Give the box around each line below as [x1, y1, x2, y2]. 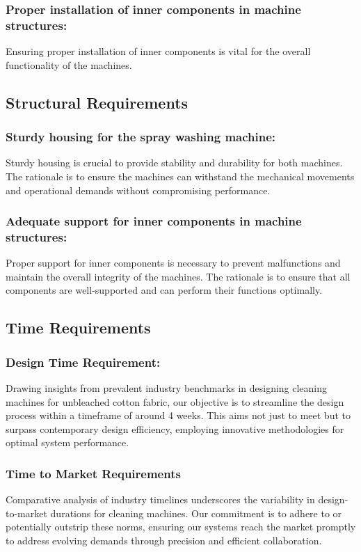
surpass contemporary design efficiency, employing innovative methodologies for [6, 421, 344, 436]
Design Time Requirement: [6, 353, 161, 370]
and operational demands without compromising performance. [6, 182, 271, 197]
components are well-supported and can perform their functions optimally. [6, 283, 323, 297]
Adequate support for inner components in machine [6, 212, 302, 230]
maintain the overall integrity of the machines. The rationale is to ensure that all [6, 269, 351, 283]
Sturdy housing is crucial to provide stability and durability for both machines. [6, 155, 343, 170]
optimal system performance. [6, 435, 129, 450]
